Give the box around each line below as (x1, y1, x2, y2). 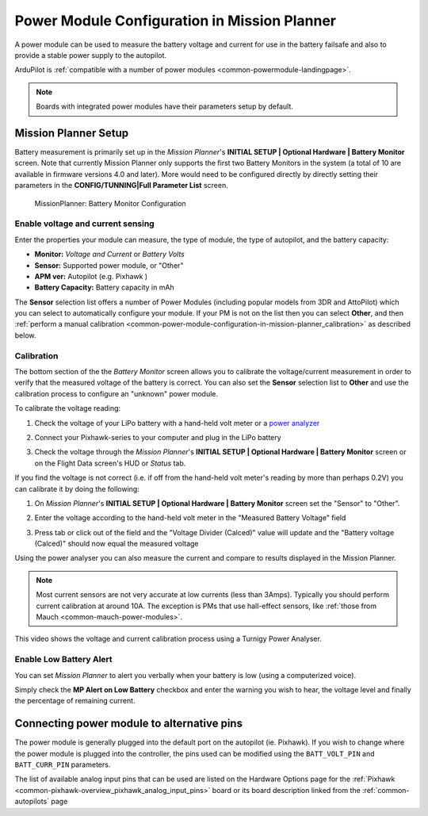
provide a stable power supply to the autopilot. (14, 50, 166, 59)
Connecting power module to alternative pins (14, 717, 243, 730)
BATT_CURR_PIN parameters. (14, 760, 111, 769)
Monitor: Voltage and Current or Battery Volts (34, 250, 185, 259)
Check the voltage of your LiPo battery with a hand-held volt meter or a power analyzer (34, 418, 320, 427)
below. (14, 330, 36, 340)
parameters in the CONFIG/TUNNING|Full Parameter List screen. (14, 181, 229, 190)
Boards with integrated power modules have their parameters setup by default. (36, 102, 293, 111)
